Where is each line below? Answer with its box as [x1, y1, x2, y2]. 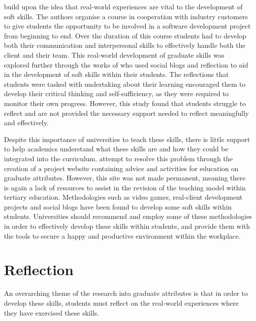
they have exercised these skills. [4, 307, 99, 318]
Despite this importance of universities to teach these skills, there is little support [4, 134, 250, 144]
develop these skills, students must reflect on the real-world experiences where [4, 297, 239, 308]
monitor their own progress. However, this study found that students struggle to [4, 98, 246, 108]
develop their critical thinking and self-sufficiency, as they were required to [4, 88, 229, 99]
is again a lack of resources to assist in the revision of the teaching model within [4, 182, 246, 192]
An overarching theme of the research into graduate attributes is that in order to [4, 288, 248, 298]
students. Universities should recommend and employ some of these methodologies [4, 211, 252, 221]
